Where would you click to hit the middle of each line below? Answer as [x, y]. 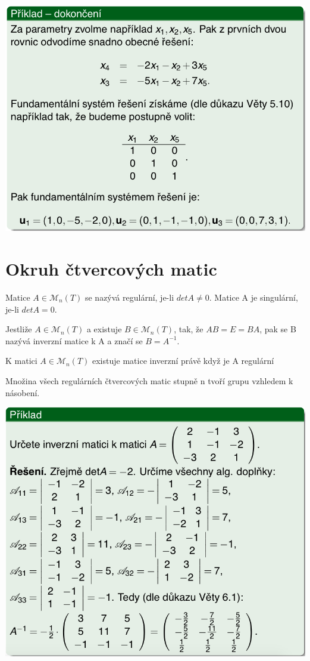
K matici [21, 361]
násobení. [23, 392]
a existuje [104, 329]
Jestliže [19, 329]
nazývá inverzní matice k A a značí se [74, 340]
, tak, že [189, 329]
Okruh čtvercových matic [111, 269]
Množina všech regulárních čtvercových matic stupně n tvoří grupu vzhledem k [149, 380]
